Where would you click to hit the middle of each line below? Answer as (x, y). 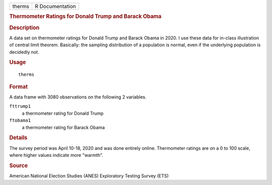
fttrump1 (20, 106)
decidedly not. (24, 52)
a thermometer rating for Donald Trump (63, 113)
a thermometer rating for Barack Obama (63, 127)
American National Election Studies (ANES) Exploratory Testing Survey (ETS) (89, 176)
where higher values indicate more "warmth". (56, 155)
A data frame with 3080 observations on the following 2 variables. (78, 97)
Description (24, 28)
